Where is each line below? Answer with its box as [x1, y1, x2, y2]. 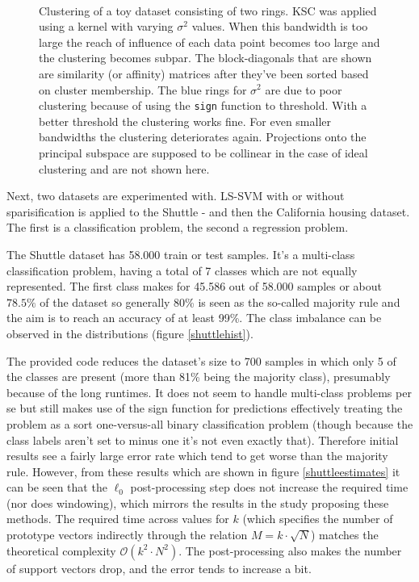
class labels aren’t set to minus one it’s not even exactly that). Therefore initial [6, 431, 399, 448]
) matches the [311, 526, 379, 543]
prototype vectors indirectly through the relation [6, 526, 248, 543]
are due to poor [265, 81, 342, 98]
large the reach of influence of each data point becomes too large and [39, 33, 380, 50]
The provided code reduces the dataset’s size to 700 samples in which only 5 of [6, 352, 396, 369]
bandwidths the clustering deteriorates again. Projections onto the [39, 128, 367, 145]
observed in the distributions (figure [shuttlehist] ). [6, 324, 253, 341]
